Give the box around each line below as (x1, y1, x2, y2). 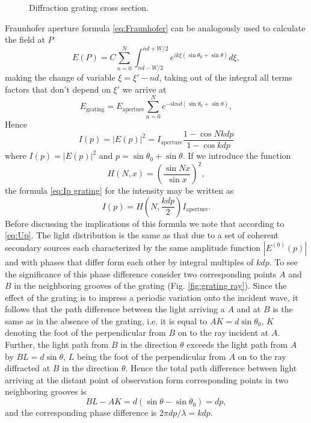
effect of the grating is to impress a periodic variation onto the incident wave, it (5, 291, 298, 303)
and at (236, 303, 261, 315)
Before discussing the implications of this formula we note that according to (5, 217, 285, 229)
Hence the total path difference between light (131, 362, 297, 374)
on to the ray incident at (177, 326, 269, 339)
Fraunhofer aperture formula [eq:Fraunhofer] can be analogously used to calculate (5, 21, 306, 34)
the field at (5, 33, 45, 46)
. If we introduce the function (182, 149, 291, 162)
